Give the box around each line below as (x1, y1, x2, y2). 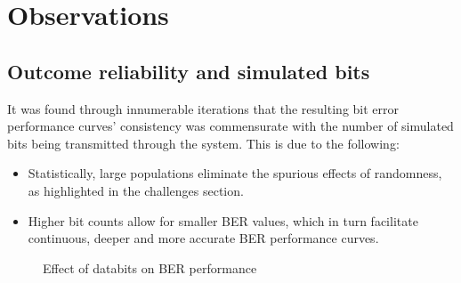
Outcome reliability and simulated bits (7, 57, 370, 85)
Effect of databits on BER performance (43, 258, 257, 277)
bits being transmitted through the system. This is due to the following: (7, 133, 400, 152)
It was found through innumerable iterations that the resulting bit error (7, 99, 400, 117)
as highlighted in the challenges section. (28, 181, 244, 199)
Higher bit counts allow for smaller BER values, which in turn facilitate (28, 211, 418, 230)
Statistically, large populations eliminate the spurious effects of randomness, (28, 164, 442, 182)
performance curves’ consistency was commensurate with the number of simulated (7, 117, 454, 135)
